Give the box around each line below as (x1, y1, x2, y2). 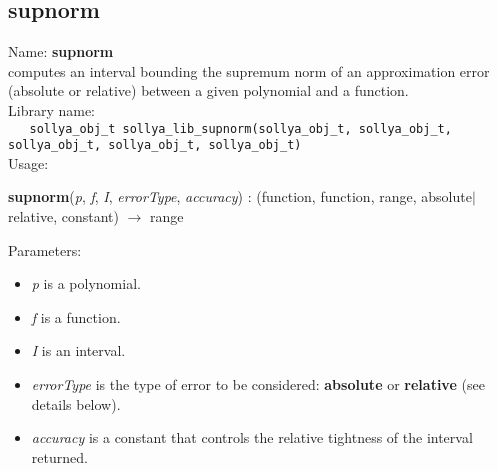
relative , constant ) (8, 206, 119, 227)
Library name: (8, 99, 96, 120)
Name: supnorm (8, 41, 114, 62)
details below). (31, 393, 121, 414)
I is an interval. (31, 340, 126, 361)
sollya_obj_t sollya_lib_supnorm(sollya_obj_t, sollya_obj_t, (29, 121, 452, 136)
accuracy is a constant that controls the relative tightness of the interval (31, 427, 473, 448)
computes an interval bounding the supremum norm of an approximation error (8, 60, 490, 81)
